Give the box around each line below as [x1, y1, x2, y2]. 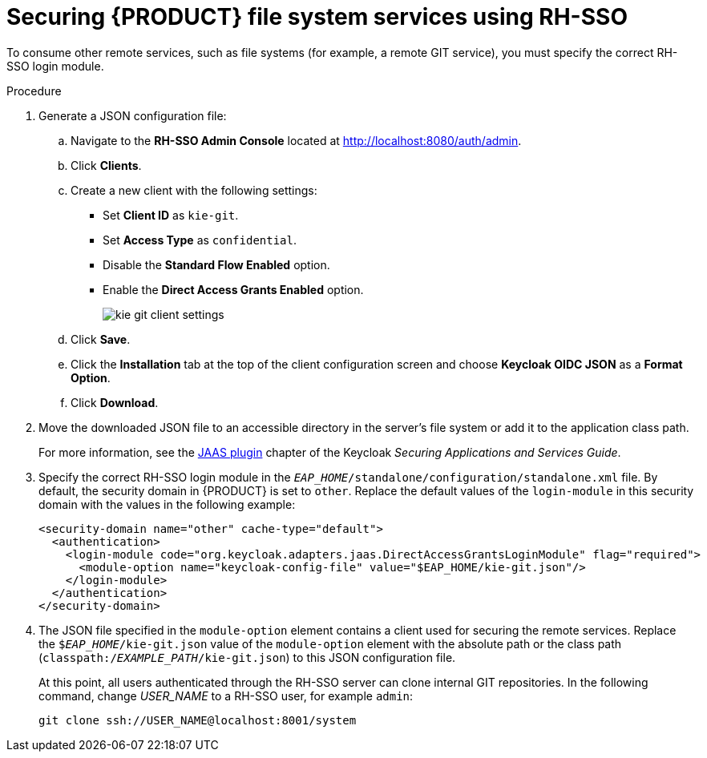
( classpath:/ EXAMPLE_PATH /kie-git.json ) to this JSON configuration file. [38, 650, 456, 664]
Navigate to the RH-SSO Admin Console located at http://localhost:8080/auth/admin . [71, 133, 522, 147]
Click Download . [71, 395, 159, 409]
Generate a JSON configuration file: [38, 108, 227, 123]
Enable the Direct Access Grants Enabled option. [103, 282, 364, 296]
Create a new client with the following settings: [71, 183, 317, 197]
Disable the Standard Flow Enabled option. [103, 257, 330, 272]
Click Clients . [71, 158, 142, 172]
